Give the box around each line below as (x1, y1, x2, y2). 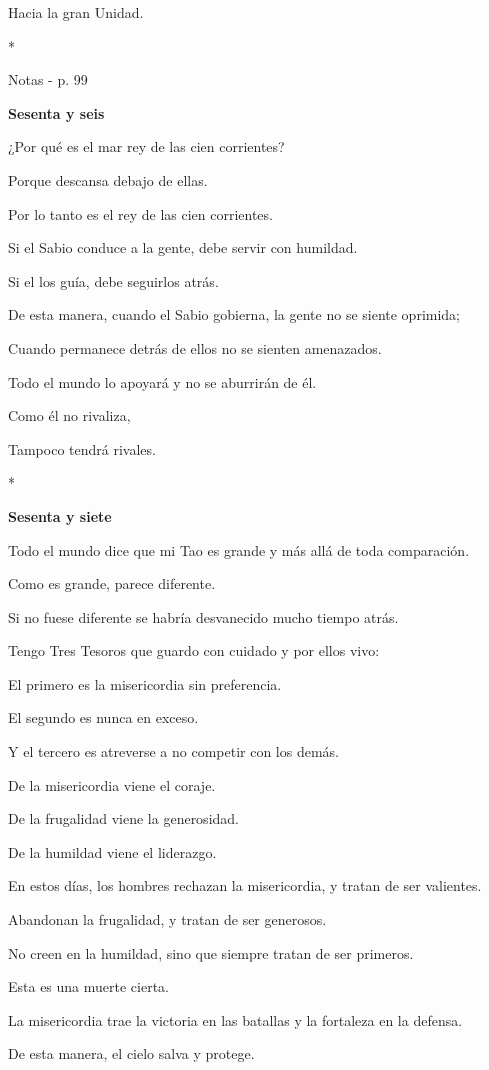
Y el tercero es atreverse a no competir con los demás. (8, 741, 339, 762)
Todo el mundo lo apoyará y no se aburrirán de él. (8, 371, 317, 392)
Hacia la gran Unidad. (8, 2, 144, 22)
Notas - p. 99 (8, 69, 88, 90)
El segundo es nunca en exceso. (8, 707, 199, 728)
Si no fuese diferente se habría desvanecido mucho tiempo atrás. (8, 606, 399, 627)
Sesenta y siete (8, 505, 112, 526)
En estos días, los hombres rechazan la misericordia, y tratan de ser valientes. (8, 875, 482, 896)
